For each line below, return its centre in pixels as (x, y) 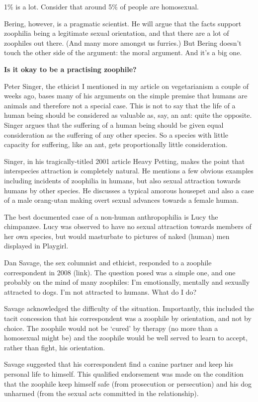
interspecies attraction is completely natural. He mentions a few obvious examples (129, 171)
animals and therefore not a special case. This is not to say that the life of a (120, 105)
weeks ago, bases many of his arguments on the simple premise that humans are (126, 96)
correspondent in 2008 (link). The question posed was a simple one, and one (120, 272)
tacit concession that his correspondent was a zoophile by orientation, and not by (128, 318)
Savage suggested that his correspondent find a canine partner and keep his (119, 364)
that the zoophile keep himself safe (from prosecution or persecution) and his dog (128, 383)
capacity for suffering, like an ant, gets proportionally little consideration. (116, 144)
